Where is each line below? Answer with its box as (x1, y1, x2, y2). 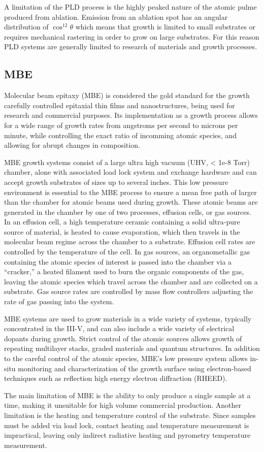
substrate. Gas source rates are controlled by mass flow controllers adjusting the (4, 286, 253, 297)
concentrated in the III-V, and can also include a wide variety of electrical (4, 323, 235, 334)
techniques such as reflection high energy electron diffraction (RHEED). (4, 373, 227, 383)
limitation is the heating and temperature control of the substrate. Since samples (4, 409, 256, 420)
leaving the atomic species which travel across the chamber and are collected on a (4, 276, 258, 286)
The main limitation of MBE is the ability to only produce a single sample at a (4, 390, 251, 400)
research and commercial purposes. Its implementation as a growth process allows (4, 110, 258, 120)
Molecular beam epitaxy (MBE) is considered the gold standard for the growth (4, 90, 250, 101)
